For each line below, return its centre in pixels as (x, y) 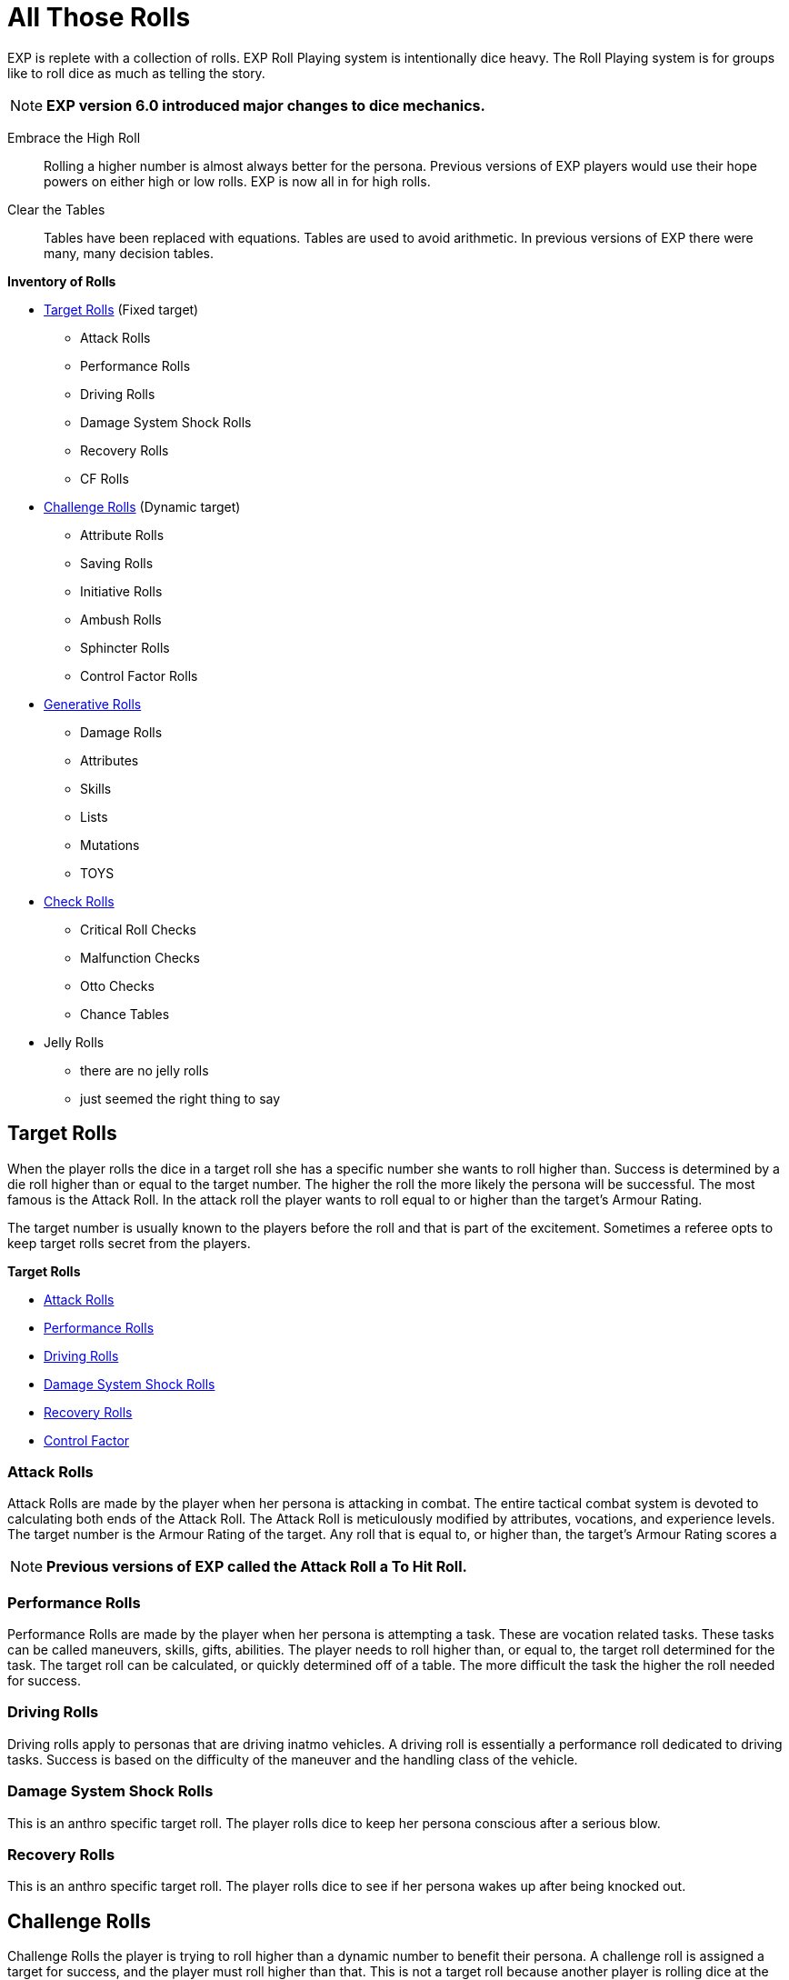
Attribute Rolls (122, 535)
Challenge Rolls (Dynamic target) (142, 506)
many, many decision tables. (129, 253)
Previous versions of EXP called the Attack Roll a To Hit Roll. (257, 1567)
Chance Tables (125, 1014)
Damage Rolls (121, 732)
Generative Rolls (93, 704)
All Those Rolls (99, 17)
